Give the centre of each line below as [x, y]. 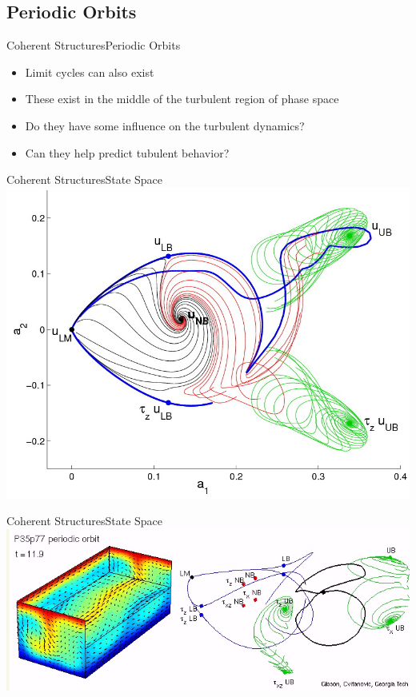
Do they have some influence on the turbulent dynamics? [165, 125]
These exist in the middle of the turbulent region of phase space [182, 99]
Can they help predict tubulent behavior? [127, 152]
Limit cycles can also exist [90, 72]
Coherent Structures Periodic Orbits [94, 45]
